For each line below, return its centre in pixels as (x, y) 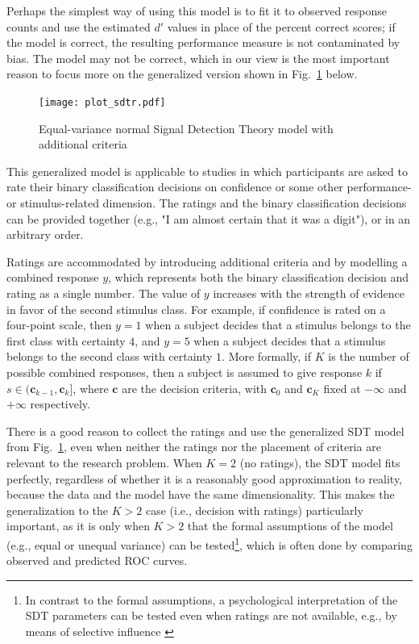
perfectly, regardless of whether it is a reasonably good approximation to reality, (205, 478)
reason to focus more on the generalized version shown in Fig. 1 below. (182, 74)
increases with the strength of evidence (309, 293)
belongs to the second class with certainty (110, 356)
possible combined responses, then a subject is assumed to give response (185, 372)
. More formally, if (267, 356)
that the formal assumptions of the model (290, 526)
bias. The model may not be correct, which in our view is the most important (198, 58)
